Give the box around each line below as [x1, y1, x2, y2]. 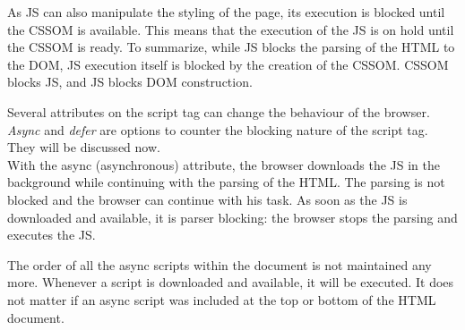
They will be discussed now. [7, 138, 160, 157]
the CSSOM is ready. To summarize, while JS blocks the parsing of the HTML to [7, 38, 455, 56]
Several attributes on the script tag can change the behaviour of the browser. [7, 102, 430, 121]
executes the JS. [7, 225, 96, 244]
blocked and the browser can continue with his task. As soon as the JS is [7, 190, 408, 208]
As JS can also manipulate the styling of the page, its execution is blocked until [7, 3, 445, 21]
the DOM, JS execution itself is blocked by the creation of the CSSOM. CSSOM [7, 55, 449, 73]
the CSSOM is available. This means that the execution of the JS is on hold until [7, 20, 454, 38]
